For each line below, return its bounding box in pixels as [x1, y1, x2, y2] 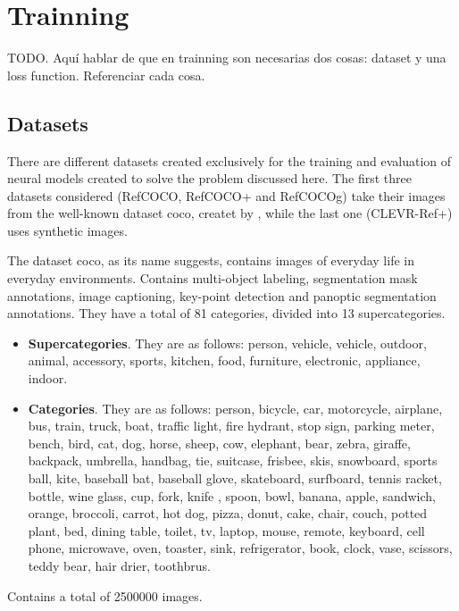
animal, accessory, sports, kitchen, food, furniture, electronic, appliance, [28, 351, 421, 370]
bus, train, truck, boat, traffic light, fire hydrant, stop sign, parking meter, [28, 416, 435, 435]
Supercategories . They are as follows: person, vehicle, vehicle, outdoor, [28, 333, 427, 352]
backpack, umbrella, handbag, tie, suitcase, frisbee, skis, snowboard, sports [28, 451, 438, 470]
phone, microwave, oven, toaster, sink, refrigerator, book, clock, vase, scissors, [28, 539, 453, 557]
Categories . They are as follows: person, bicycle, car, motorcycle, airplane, [28, 398, 443, 417]
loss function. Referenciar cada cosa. [7, 65, 205, 84]
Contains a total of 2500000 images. [7, 586, 203, 605]
